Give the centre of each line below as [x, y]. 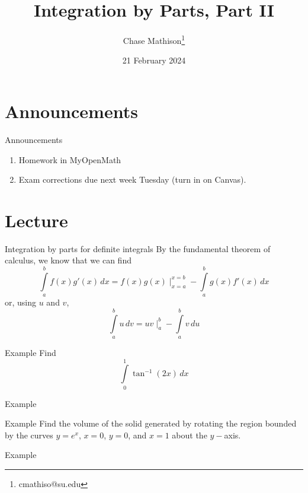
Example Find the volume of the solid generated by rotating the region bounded [151, 423]
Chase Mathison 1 [154, 39]
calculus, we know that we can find [68, 260]
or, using [21, 302]
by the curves [29, 435]
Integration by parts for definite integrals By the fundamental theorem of [138, 248]
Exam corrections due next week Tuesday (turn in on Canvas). [132, 179]
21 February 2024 [154, 60]
